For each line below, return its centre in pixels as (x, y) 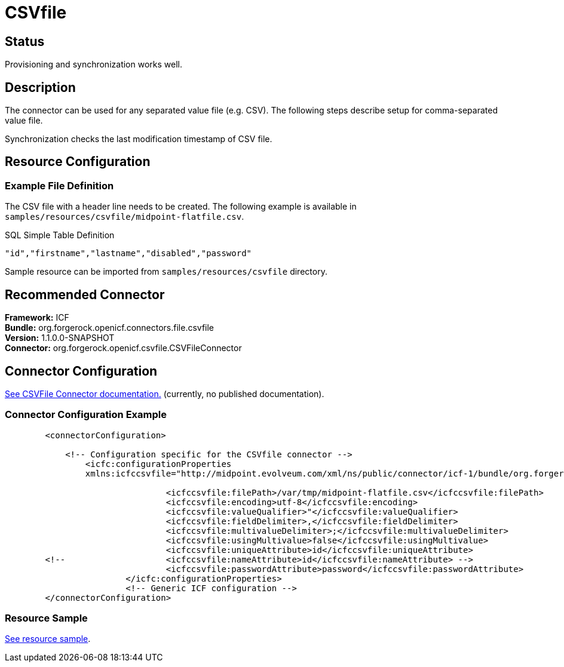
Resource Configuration (78, 162)
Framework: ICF (37, 318)
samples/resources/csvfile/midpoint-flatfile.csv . (125, 217)
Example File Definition (59, 185)
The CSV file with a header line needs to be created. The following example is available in (181, 207)
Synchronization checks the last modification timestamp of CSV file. (139, 139)
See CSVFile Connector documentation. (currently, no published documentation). (165, 394)
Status (25, 41)
